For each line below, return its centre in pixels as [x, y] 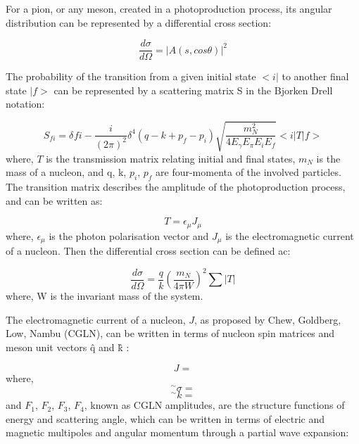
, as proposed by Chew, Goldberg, [268, 319]
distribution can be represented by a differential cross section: [139, 22]
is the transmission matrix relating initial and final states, [171, 158]
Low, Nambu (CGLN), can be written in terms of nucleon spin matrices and [170, 333]
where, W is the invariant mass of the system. [105, 296]
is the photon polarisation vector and [129, 235]
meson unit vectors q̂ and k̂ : [68, 347]
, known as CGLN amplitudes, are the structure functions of [214, 405]
